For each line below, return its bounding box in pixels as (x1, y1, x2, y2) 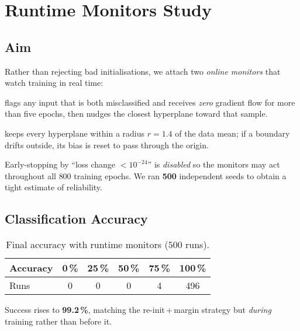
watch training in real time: (5, 76, 104, 89)
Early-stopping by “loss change (5, 158, 116, 170)
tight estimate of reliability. (5, 181, 102, 193)
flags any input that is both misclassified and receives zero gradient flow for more (5, 96, 295, 108)
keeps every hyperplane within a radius (5, 127, 145, 139)
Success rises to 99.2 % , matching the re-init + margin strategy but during (5, 304, 271, 316)
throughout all (5, 169, 56, 182)
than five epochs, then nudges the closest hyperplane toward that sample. (5, 107, 268, 120)
